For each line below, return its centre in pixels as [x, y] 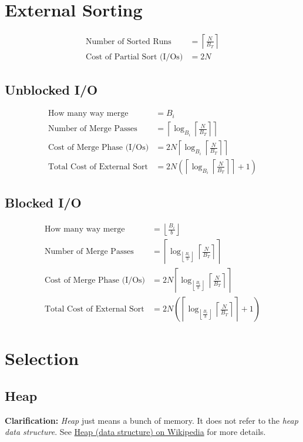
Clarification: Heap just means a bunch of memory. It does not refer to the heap [151, 420]
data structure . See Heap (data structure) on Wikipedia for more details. [135, 432]
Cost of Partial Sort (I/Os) [134, 57]
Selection [42, 358]
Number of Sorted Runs [129, 41]
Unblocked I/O [51, 89]
